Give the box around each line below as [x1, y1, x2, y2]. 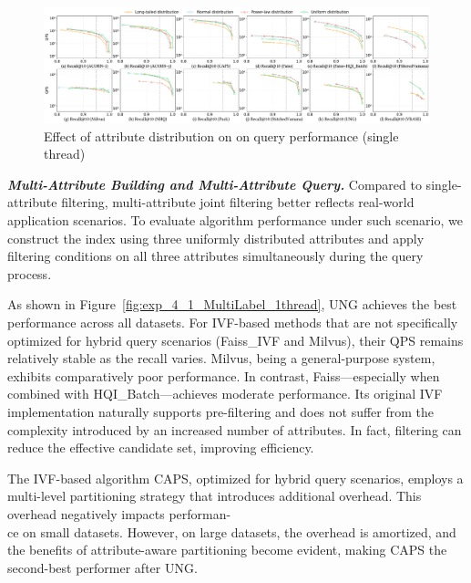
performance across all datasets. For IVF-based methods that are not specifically [7, 313, 458, 332]
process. [7, 264, 52, 283]
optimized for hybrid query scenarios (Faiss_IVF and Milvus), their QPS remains [7, 330, 464, 349]
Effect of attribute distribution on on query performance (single [44, 126, 399, 145]
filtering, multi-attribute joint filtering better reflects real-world [61, 193, 415, 212]
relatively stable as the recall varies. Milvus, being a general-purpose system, [7, 349, 435, 368]
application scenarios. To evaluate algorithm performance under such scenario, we [7, 211, 463, 230]
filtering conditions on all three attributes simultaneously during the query [7, 246, 424, 265]
